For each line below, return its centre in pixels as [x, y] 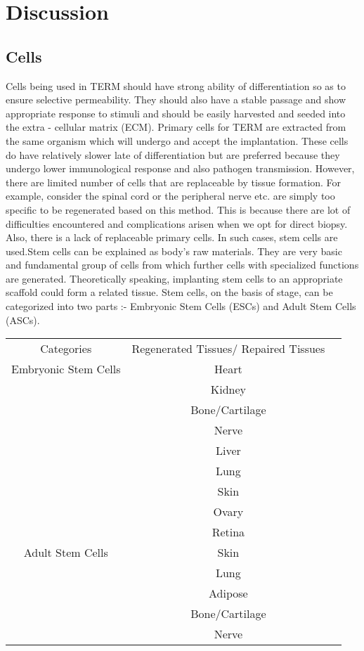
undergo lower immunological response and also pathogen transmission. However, [180, 168]
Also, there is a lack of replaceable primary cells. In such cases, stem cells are [172, 237]
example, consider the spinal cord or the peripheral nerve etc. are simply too [170, 196]
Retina [228, 532]
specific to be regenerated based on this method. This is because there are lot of [178, 209]
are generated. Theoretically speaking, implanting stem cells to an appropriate [174, 278]
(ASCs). [23, 320]
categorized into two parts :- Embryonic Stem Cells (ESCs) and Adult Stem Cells [181, 306]
